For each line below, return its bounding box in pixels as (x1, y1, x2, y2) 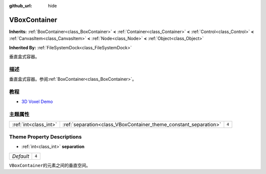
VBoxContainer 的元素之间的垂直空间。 (9, 162, 91, 168)
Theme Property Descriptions (9, 133, 82, 140)
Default (12, 153, 30, 160)
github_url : (9, 3, 32, 8)
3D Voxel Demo (21, 99, 53, 104)
